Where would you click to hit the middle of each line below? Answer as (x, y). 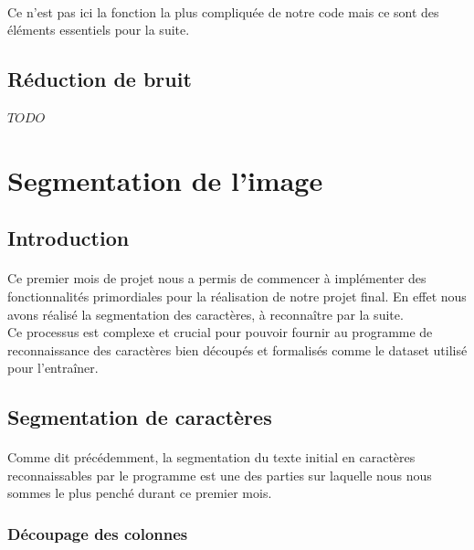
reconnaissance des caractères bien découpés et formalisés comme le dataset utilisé (237, 349)
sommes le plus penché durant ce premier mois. (140, 493)
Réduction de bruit (100, 79)
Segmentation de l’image (165, 180)
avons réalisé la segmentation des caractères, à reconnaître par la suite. (205, 314)
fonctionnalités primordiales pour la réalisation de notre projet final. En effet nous (237, 296)
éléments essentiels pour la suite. (99, 30)
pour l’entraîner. (53, 368)
